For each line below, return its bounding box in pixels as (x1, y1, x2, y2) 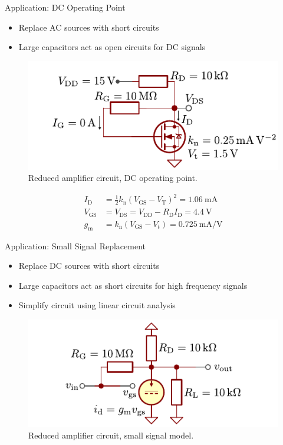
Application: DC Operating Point (5, 1, 126, 13)
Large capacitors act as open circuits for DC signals (18, 41, 206, 53)
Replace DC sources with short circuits (18, 259, 160, 272)
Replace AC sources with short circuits (18, 21, 159, 33)
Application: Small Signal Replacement (5, 239, 146, 252)
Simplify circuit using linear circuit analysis (18, 299, 176, 311)
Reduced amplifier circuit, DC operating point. (28, 172, 198, 184)
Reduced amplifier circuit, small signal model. (28, 429, 194, 441)
